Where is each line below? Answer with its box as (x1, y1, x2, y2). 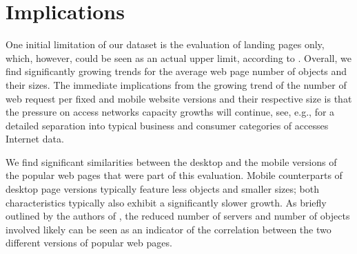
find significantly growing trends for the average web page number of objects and (6, 64, 347, 78)
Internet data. (6, 131, 64, 146)
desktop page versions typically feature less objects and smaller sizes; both (6, 182, 319, 196)
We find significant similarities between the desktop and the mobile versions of (6, 154, 337, 169)
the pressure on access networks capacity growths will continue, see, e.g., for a (6, 105, 335, 119)
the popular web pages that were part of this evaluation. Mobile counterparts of (6, 168, 343, 182)
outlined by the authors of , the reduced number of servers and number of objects (6, 209, 350, 223)
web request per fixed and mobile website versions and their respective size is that (6, 91, 352, 105)
